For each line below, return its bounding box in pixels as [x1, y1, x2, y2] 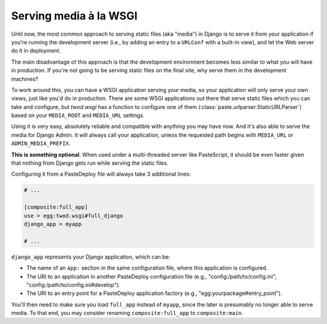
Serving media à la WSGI [11, 9, 137, 22]
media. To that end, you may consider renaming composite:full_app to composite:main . [11, 309, 243, 317]
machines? [11, 75, 39, 82]
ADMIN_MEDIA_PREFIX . [11, 140, 71, 147]
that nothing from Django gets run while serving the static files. [11, 159, 169, 167]
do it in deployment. [11, 47, 61, 55]
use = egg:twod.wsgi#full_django [24, 212, 124, 219]
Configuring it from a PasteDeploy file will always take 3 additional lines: [11, 170, 191, 178]
